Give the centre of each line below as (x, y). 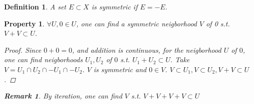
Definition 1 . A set (35, 6)
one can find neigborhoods (43, 59)
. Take (180, 59)
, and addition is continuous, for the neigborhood (147, 50)
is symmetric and (120, 69)
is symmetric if (114, 6)
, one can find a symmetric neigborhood (137, 23)
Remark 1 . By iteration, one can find (63, 96)
